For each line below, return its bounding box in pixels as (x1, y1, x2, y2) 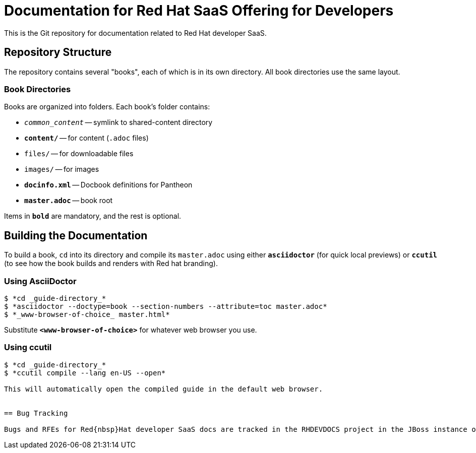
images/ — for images (24, 165, 99, 174)
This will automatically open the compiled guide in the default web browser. (4, 384, 323, 393)
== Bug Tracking (4, 409, 68, 417)
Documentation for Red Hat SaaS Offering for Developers (4, 2, 394, 19)
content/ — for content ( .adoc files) (24, 134, 149, 143)
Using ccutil (4, 342, 52, 353)
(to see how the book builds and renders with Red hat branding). (4, 259, 218, 268)
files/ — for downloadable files (24, 149, 134, 158)
